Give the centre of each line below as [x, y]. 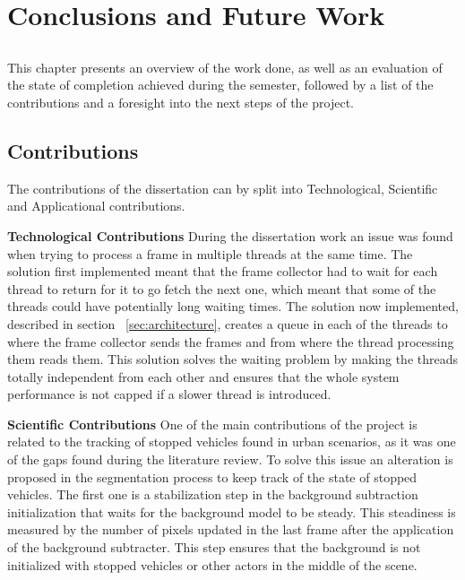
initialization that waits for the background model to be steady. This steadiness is [232, 511]
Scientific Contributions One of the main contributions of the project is [212, 424]
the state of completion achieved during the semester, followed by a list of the [220, 85]
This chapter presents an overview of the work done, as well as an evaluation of [225, 67]
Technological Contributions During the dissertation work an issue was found [230, 235]
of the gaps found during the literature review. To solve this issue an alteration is [230, 459]
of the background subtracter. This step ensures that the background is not [214, 547]
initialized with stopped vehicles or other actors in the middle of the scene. [212, 564]
